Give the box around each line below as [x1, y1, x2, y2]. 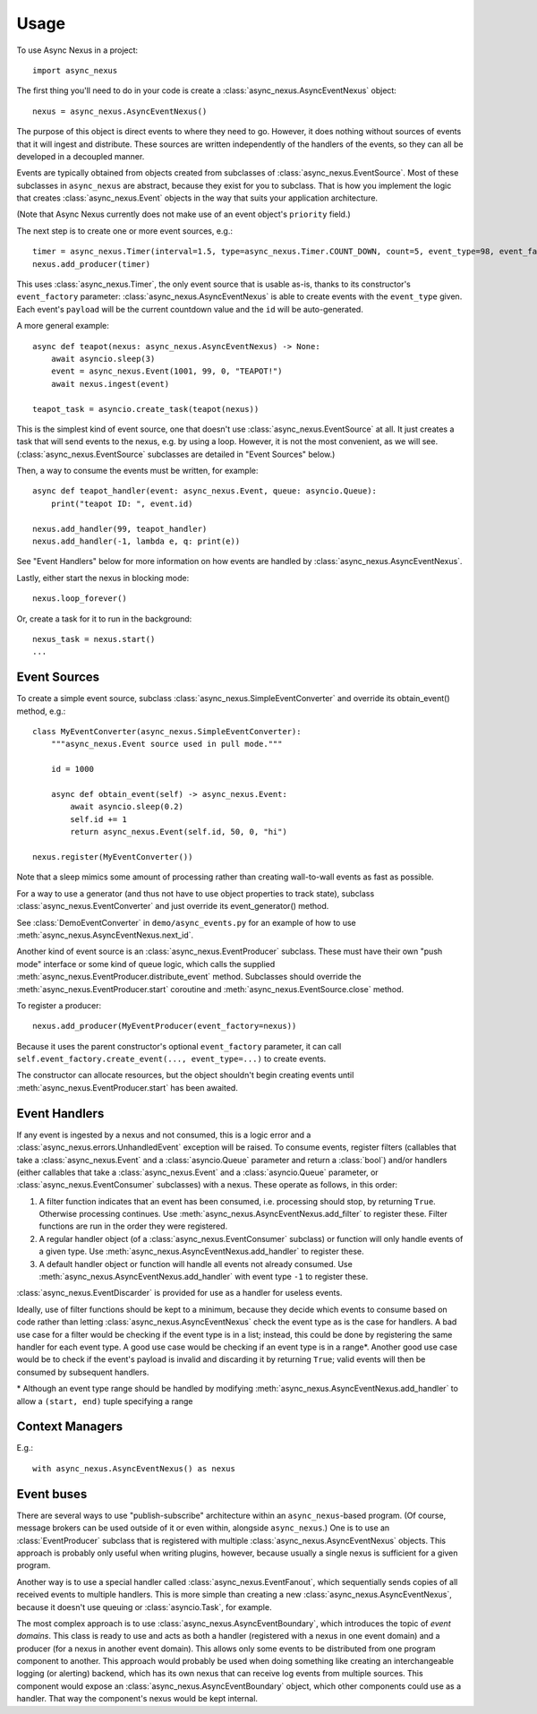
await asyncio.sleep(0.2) [70, 801, 183, 812]
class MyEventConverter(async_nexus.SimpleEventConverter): [32, 726, 302, 737]
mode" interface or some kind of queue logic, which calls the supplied [16, 958, 276, 969]
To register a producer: [16, 999, 102, 1011]
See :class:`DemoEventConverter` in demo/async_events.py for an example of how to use [16, 917, 357, 928]
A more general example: [16, 321, 109, 331]
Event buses [16, 1487, 88, 1502]
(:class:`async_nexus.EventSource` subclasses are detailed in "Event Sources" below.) [16, 449, 336, 459]
